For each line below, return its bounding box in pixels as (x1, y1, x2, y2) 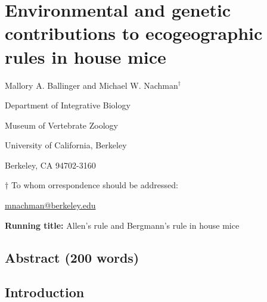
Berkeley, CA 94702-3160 (5, 158, 96, 171)
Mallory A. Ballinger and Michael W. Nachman (5, 79, 178, 91)
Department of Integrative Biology (5, 99, 131, 111)
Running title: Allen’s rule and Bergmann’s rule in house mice (5, 219, 240, 231)
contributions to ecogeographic (5, 21, 263, 45)
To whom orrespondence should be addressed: (11, 179, 178, 191)
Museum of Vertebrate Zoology (5, 119, 118, 131)
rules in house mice (5, 44, 166, 69)
